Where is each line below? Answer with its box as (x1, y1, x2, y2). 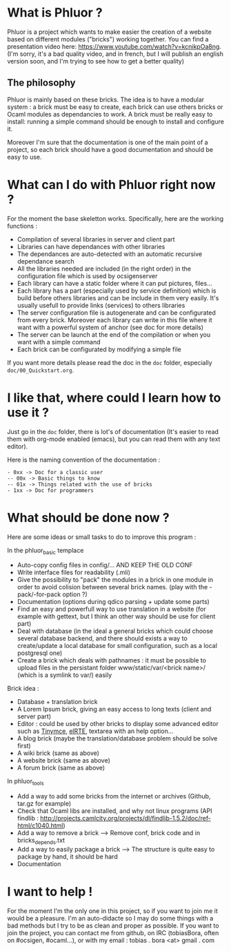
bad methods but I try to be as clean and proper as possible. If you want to (7, 921, 219, 930)
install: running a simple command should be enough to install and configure (7, 117, 224, 126)
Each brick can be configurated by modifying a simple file (17, 345, 181, 353)
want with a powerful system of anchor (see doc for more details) (17, 323, 204, 331)
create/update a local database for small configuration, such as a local (17, 642, 217, 650)
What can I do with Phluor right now (7, 177, 216, 193)
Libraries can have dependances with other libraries (17, 242, 165, 251)
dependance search (17, 257, 74, 265)
